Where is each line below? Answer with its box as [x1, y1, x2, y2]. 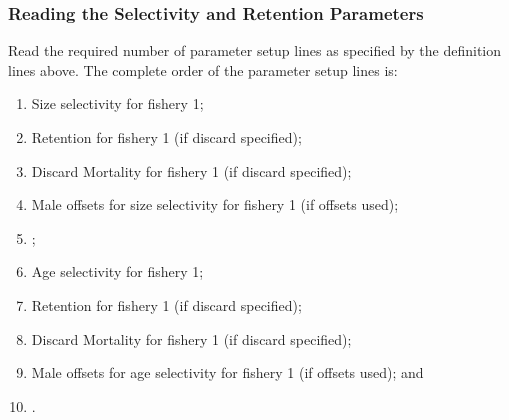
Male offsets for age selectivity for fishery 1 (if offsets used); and [31, 362, 424, 383]
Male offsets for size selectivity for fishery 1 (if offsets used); [31, 194, 399, 215]
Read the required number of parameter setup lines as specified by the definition [8, 40, 502, 61]
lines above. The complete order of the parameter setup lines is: [8, 59, 398, 80]
